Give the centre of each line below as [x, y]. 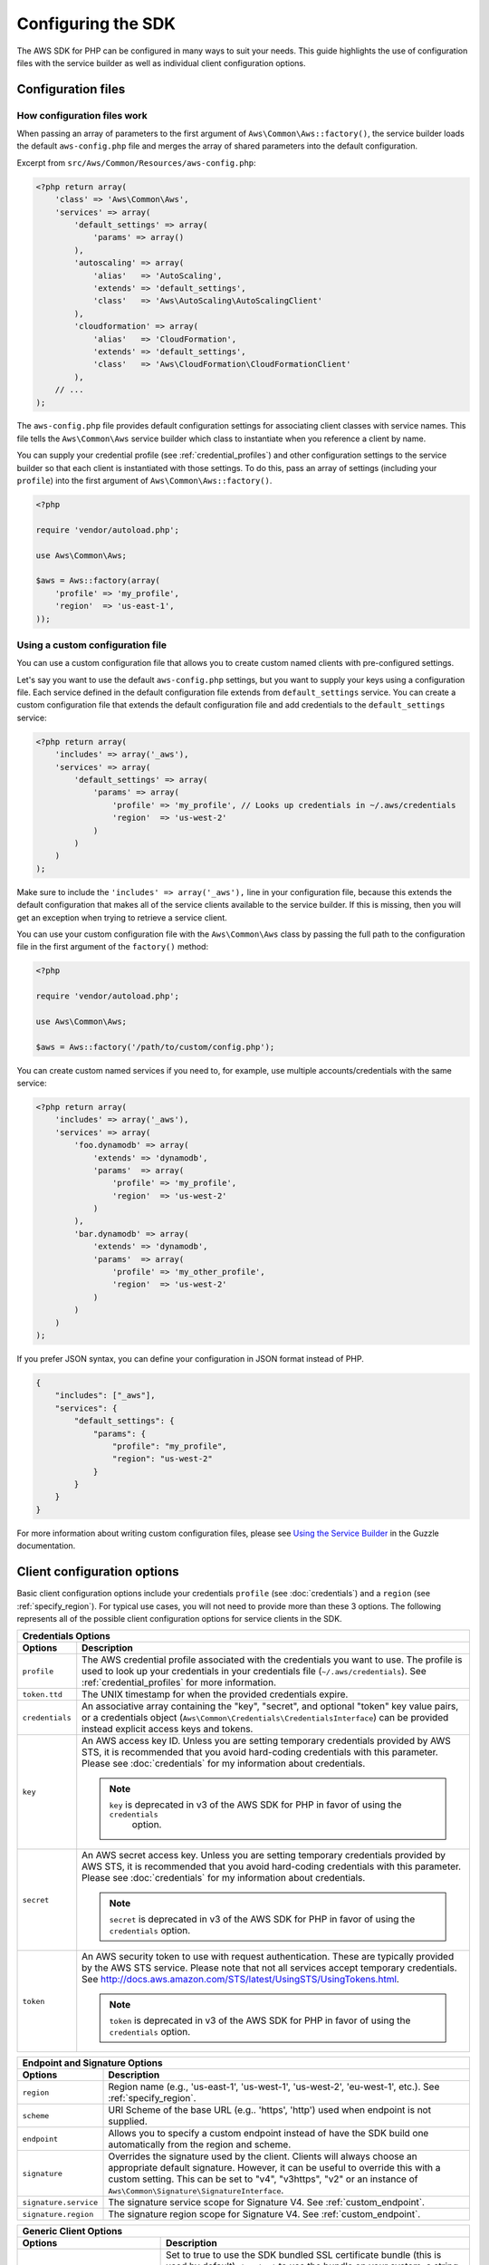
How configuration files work [82, 115]
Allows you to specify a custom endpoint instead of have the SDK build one [268, 2134]
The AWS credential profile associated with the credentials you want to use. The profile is [272, 1660]
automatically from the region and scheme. [200, 2145]
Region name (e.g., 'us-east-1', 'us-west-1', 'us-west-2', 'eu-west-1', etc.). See [274, 2087]
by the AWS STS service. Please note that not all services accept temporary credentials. [269, 1968]
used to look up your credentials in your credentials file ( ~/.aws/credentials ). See [254, 1672]
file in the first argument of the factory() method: [112, 947]
